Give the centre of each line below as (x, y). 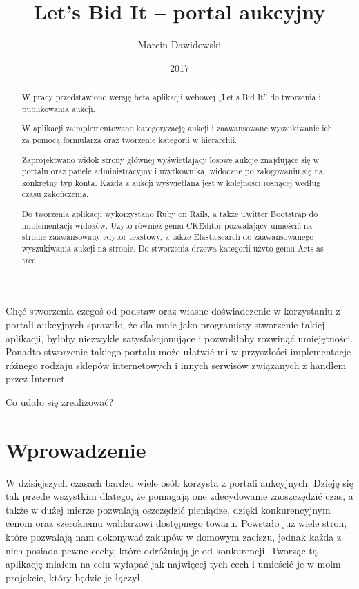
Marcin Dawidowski (179, 45)
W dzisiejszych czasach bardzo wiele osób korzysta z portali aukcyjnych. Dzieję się (179, 482)
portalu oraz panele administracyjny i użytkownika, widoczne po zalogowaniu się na (173, 171)
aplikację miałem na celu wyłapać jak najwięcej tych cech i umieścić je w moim (173, 564)
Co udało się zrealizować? (60, 401)
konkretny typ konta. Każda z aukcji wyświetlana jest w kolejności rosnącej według (171, 182)
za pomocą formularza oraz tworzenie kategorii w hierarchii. (129, 139)
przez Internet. (37, 378)
